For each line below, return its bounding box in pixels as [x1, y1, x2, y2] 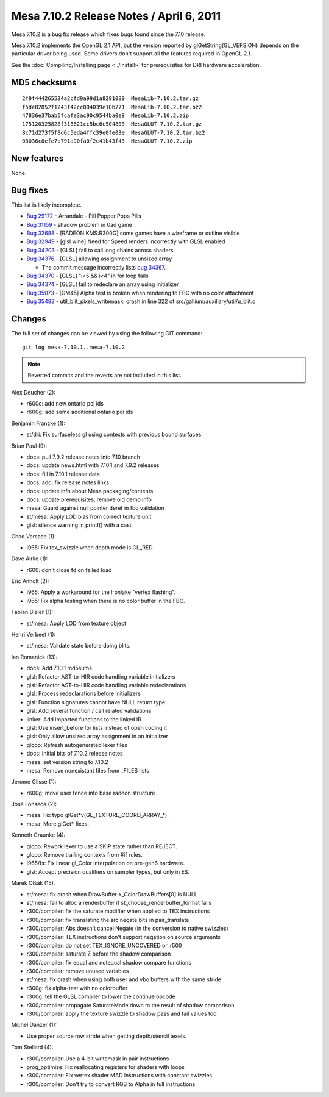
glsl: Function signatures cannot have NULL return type [26, 698, 166, 706]
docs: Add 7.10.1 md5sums [26, 665, 93, 672]
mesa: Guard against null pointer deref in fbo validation [26, 504, 164, 512]
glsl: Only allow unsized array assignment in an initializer [26, 732, 169, 740]
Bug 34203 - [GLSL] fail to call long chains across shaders [26, 246, 174, 254]
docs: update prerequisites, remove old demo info [26, 496, 152, 503]
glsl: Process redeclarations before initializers [26, 690, 141, 698]
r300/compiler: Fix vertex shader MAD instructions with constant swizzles [26, 1072, 213, 1079]
